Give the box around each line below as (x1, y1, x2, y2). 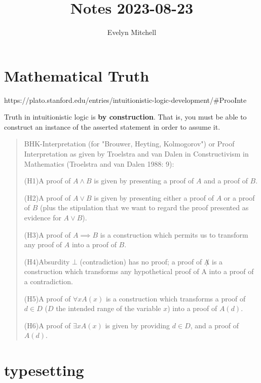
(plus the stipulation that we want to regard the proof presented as (40, 202, 249, 213)
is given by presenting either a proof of (94, 192, 214, 203)
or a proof (223, 192, 255, 203)
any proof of (24, 239, 62, 250)
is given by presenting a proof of (94, 175, 194, 186)
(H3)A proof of (24, 229, 71, 240)
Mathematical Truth (4, 65, 150, 86)
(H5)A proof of (24, 293, 71, 303)
